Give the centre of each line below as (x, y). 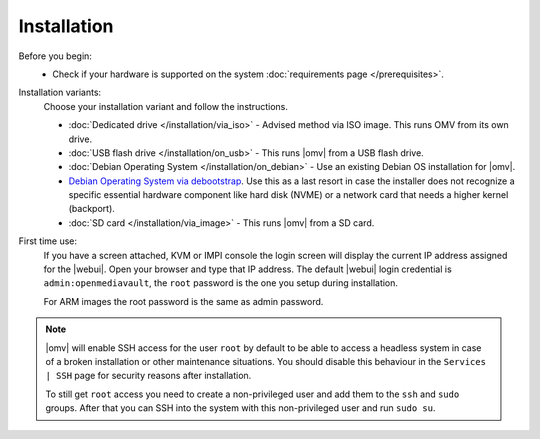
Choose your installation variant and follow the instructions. (166, 106)
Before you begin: (55, 56)
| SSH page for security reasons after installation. (148, 376)
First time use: (48, 241)
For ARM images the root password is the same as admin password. (183, 301)
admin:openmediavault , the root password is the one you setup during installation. (221, 283)
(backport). (91, 209)
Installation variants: (60, 92)
